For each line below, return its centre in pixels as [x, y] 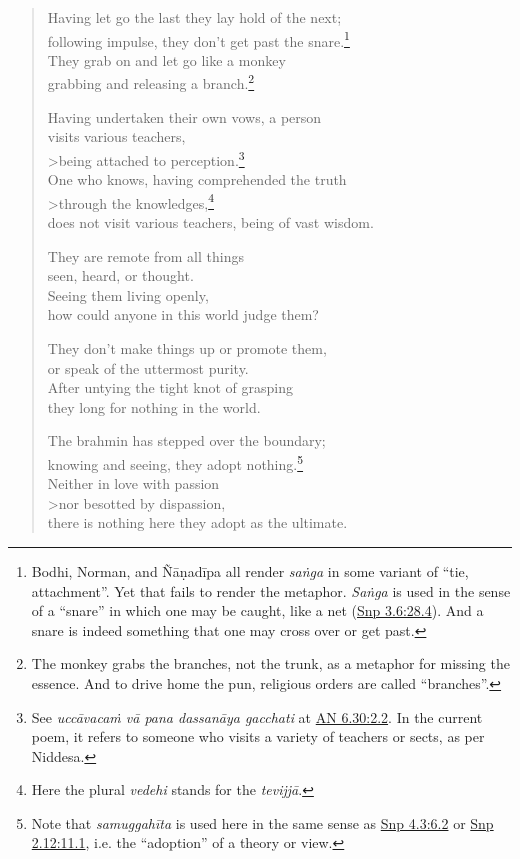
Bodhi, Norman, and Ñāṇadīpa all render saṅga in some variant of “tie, [250, 570]
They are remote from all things [145, 255]
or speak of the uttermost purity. [148, 367]
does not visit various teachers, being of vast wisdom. [210, 221]
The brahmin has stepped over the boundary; [186, 440]
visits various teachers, [116, 136]
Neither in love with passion [133, 483]
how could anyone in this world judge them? [183, 314]
